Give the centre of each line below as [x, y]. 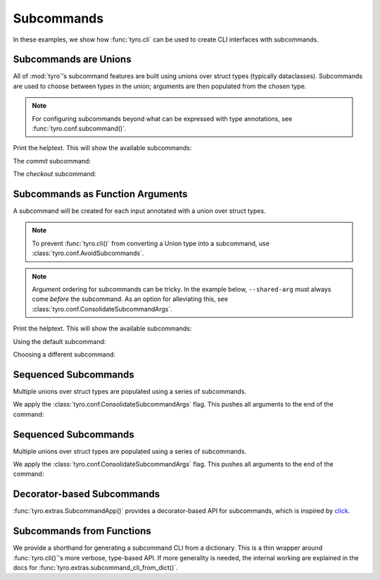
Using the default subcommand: [59, 341]
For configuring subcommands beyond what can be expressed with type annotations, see [162, 118]
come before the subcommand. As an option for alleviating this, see [130, 299]
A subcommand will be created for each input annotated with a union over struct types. [140, 211]
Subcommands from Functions [82, 531]
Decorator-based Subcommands [87, 494]
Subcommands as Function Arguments [100, 194]
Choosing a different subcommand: [64, 354]
